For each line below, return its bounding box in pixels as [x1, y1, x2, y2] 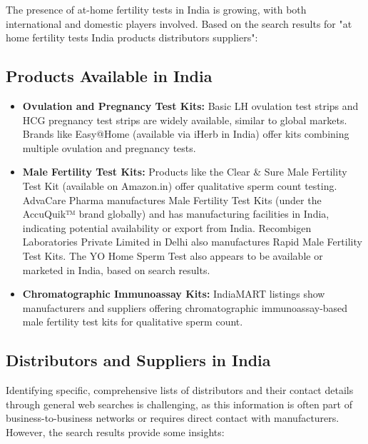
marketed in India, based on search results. [22, 262, 210, 277]
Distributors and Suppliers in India [6, 349, 271, 371]
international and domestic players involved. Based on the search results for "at [6, 16, 352, 31]
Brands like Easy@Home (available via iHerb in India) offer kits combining [22, 126, 349, 141]
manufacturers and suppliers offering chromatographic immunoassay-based [22, 300, 348, 315]
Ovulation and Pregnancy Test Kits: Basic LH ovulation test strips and [22, 98, 359, 113]
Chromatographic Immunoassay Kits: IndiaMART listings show [22, 286, 325, 301]
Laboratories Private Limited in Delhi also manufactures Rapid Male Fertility [22, 234, 362, 249]
